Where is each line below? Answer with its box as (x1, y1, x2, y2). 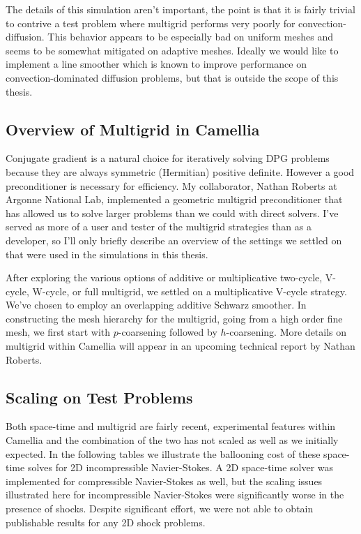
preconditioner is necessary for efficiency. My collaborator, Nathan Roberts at (6, 178, 337, 193)
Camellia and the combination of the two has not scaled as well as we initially (6, 433, 339, 447)
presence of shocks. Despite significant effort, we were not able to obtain (6, 501, 314, 516)
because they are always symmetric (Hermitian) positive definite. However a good (6, 164, 355, 179)
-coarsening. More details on (226, 325, 347, 339)
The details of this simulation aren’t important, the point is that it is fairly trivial (6, 2, 355, 16)
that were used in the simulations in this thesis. (6, 246, 208, 261)
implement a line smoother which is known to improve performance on (6, 57, 307, 71)
